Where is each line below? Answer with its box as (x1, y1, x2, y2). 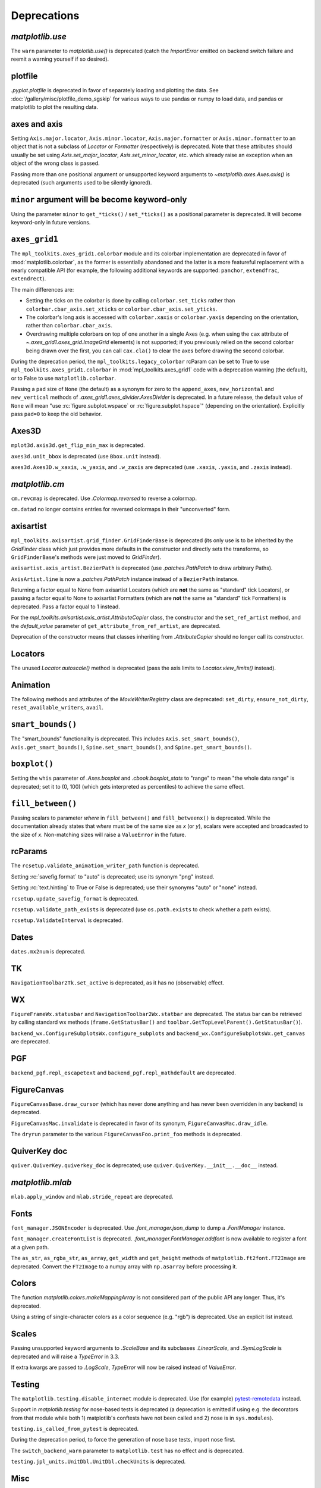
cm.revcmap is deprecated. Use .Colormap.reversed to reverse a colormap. (11, 495, 197, 502)
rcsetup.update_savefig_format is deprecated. (11, 895, 139, 902)
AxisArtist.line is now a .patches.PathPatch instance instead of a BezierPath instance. (11, 575, 239, 583)
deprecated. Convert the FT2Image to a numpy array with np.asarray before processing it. (11, 1262, 238, 1270)
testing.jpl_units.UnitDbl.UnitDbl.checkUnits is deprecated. (11, 1458, 186, 1465)
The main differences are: (11, 286, 74, 293)
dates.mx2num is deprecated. (11, 948, 86, 955)
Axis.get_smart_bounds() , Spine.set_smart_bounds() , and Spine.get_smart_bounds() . (11, 743, 252, 751)
